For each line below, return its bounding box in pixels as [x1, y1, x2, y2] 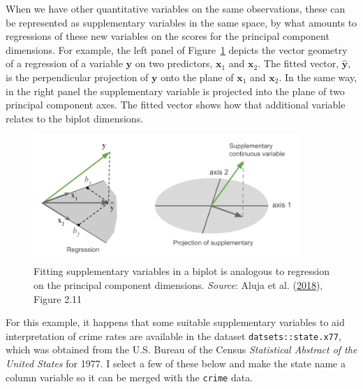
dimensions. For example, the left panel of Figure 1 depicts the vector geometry [6, 42, 348, 57]
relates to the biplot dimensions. [6, 111, 144, 125]
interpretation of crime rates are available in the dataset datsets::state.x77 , [6, 328, 341, 343]
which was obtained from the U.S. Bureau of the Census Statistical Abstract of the [6, 342, 357, 357]
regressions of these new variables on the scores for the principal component [6, 29, 329, 43]
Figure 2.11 [34, 291, 82, 306]
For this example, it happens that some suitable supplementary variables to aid [6, 315, 345, 330]
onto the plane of [161, 69, 234, 84]
